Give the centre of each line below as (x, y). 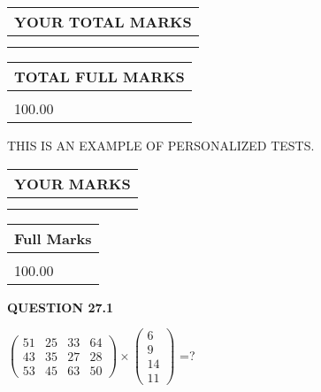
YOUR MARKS (73, 183)
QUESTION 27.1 (60, 307)
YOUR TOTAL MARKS (103, 22)
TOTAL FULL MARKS (99, 77)
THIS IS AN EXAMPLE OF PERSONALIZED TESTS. (161, 145)
